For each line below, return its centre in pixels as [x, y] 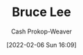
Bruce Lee [41, 12]
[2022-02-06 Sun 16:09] [41, 45]
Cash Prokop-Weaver [41, 31]
